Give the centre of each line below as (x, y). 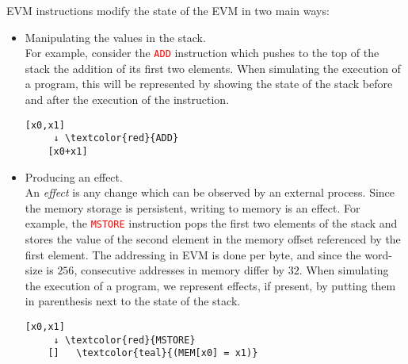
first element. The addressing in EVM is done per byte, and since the (193, 254)
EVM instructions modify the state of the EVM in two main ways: (168, 10)
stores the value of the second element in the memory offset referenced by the (213, 239)
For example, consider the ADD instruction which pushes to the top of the (202, 53)
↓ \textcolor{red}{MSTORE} (124, 340)
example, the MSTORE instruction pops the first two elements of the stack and (211, 223)
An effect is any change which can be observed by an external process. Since (210, 192)
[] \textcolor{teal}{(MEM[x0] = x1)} (153, 353)
